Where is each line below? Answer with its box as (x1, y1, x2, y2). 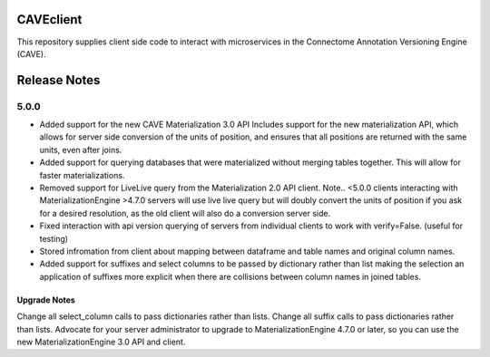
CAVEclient (16, 12, 83, 27)
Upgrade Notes (16, 294, 76, 305)
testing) (39, 233, 68, 244)
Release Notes (16, 72, 101, 88)
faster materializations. (39, 169, 125, 180)
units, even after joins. (39, 144, 122, 155)
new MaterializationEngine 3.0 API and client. (16, 336, 186, 347)
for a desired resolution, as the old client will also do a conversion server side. (39, 207, 331, 218)
